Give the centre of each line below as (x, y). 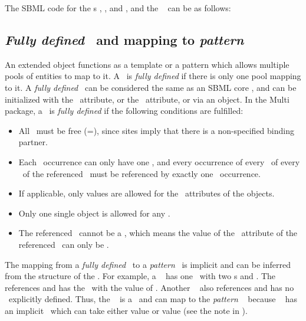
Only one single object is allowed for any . (94, 213)
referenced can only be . (64, 244)
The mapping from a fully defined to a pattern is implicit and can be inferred (148, 264)
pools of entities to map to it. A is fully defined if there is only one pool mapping (153, 76)
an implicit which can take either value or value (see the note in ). (126, 310)
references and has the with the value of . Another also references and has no (149, 287)
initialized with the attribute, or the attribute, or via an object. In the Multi (147, 99)
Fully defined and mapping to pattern (124, 39)
